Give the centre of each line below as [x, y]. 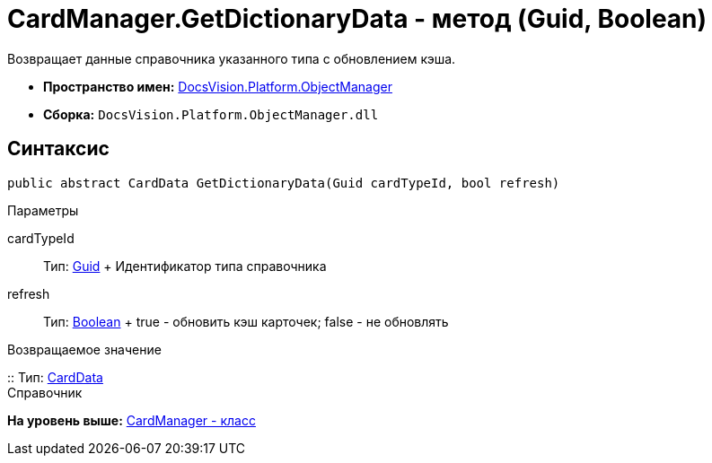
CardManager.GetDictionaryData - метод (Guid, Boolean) [357, 19]
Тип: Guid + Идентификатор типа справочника [185, 266]
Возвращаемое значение [84, 349]
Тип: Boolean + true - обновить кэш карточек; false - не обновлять [246, 321]
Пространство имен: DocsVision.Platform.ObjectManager [218, 86]
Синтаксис [58, 149]
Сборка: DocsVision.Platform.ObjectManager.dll [211, 114]
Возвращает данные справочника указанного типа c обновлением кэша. [232, 58]
